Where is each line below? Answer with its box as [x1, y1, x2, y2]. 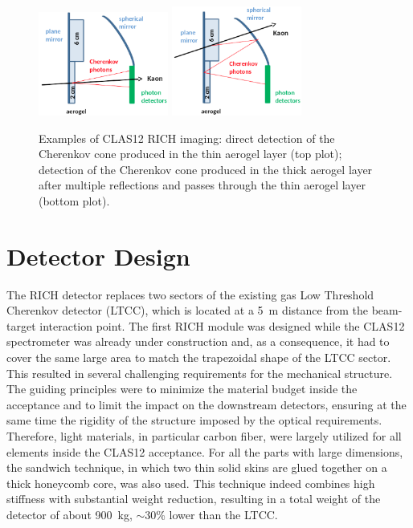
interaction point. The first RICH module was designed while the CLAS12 [39, 317, 405, 334]
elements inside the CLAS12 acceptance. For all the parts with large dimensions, [6, 443, 403, 460]
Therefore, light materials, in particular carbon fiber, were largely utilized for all [6, 427, 402, 444]
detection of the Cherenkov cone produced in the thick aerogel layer [39, 160, 373, 177]
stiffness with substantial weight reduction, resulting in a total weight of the [6, 490, 381, 507]
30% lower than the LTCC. [145, 506, 278, 522]
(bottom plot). [39, 192, 110, 209]
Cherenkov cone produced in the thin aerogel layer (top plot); [39, 145, 342, 162]
